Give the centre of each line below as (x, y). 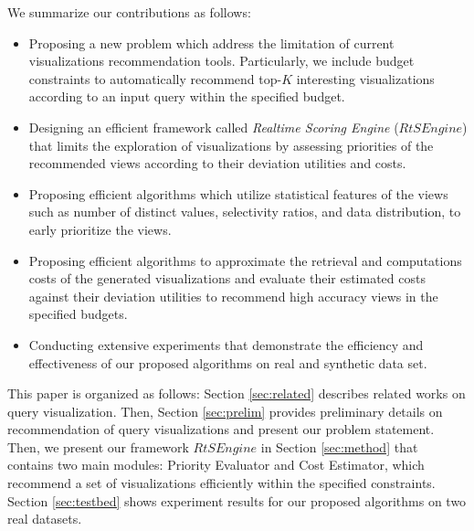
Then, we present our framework (98, 446)
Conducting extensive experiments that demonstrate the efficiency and (226, 344)
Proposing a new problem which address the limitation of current (211, 42)
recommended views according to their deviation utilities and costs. (217, 163)
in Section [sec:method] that (339, 446)
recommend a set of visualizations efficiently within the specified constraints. (221, 483)
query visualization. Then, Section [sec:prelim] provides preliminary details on (225, 411)
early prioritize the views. (100, 229)
